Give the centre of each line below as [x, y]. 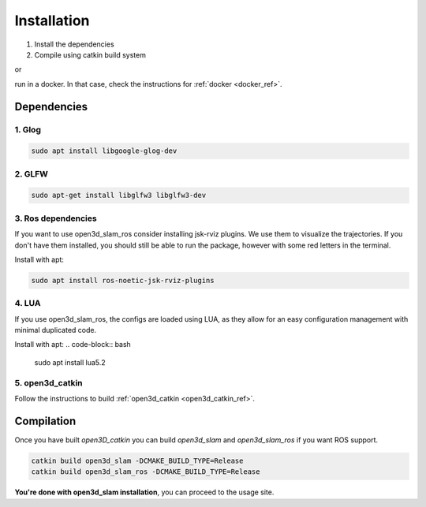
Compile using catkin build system [90, 54]
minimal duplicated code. [56, 330]
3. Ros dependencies [56, 218]
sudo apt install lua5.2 [70, 362]
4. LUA [28, 304]
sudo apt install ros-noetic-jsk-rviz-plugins [123, 280]
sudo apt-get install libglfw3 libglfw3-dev [119, 196]
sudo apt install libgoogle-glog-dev [104, 151]
